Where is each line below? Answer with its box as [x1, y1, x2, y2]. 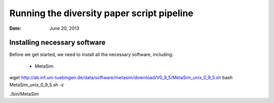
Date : [9, 25, 21, 31]
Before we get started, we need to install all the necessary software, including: [9, 51, 174, 58]
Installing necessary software [9, 38, 106, 47]
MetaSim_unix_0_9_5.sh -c [9, 81, 64, 88]
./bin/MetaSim [9, 91, 39, 97]
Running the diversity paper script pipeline [9, 8, 194, 19]
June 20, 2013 [49, 25, 80, 31]
